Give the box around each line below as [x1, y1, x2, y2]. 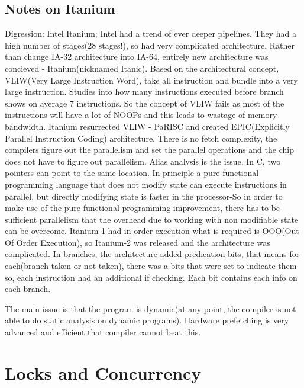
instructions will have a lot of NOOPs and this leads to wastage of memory [5, 108, 277, 121]
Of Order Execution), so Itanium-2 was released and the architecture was [5, 236, 270, 248]
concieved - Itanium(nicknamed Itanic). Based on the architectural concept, [5, 62, 279, 74]
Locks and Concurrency [5, 360, 202, 384]
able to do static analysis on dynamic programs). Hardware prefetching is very [5, 314, 289, 326]
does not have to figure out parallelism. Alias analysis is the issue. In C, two [5, 155, 281, 167]
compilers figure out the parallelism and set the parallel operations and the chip [5, 143, 294, 156]
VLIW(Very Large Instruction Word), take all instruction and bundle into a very [5, 73, 298, 86]
